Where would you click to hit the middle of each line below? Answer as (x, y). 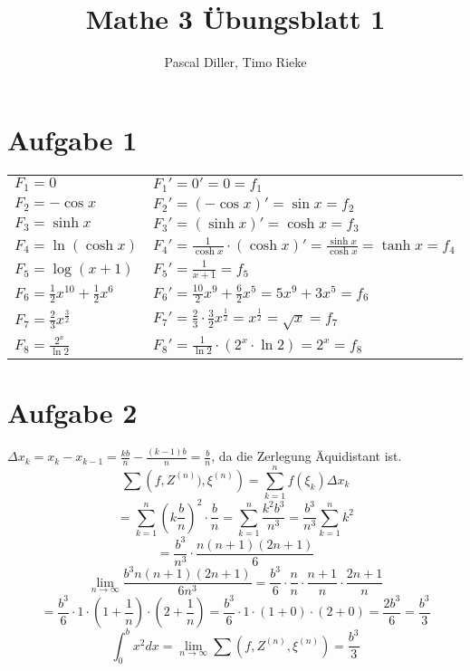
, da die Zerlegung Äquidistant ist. (307, 456)
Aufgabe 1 (72, 139)
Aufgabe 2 (72, 412)
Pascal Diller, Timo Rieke (235, 62)
